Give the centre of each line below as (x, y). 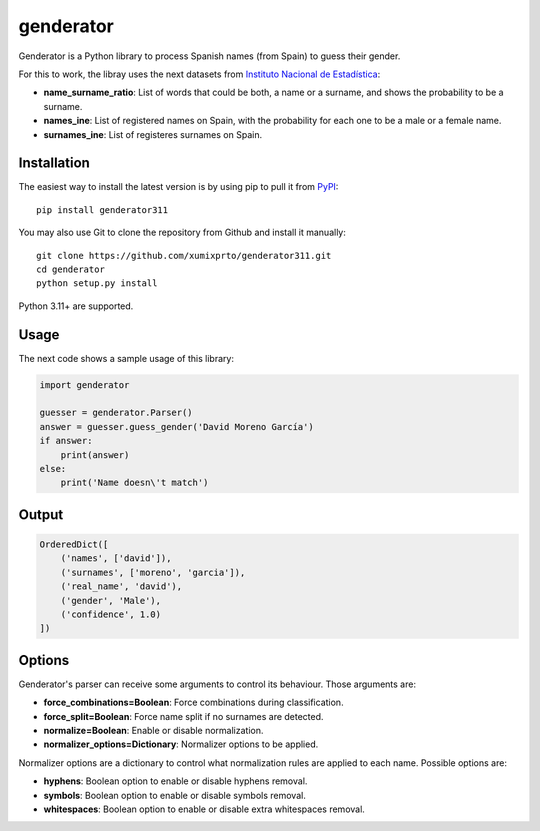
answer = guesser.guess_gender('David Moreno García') (176, 426)
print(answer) (95, 454)
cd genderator (70, 269)
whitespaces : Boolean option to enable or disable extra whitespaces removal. (204, 809)
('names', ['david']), (116, 558)
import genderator (84, 384)
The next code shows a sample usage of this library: (126, 358)
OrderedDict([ (74, 544)
